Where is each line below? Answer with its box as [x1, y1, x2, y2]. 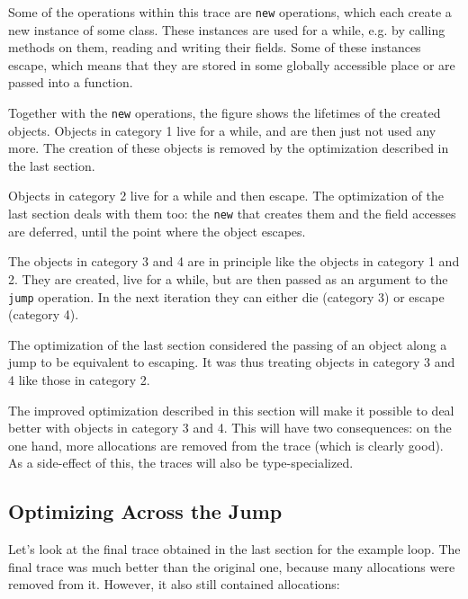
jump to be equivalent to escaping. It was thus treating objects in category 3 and [8, 353, 455, 371]
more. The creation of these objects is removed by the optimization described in [8, 139, 449, 157]
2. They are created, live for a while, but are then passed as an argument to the [8, 269, 448, 288]
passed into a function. [8, 73, 133, 92]
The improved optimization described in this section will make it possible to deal [8, 400, 454, 419]
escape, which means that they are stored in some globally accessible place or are [8, 55, 455, 74]
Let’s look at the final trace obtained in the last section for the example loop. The [8, 540, 461, 559]
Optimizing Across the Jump [8, 497, 283, 525]
